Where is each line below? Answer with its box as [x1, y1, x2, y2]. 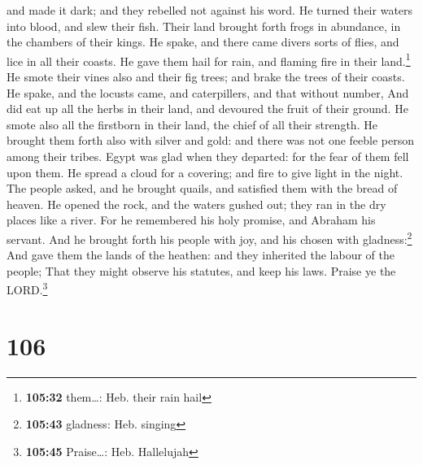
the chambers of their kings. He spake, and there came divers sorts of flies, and [7, 33, 399, 50]
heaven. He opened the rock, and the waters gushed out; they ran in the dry [7, 195, 386, 212]
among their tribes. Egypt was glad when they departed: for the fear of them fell [7, 148, 409, 164]
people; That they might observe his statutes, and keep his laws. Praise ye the [7, 262, 396, 279]
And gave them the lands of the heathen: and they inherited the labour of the [7, 246, 395, 263]
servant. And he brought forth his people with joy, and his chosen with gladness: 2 [7, 228, 412, 247]
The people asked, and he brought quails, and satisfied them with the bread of [7, 180, 398, 197]
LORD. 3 [7, 279, 48, 298]
